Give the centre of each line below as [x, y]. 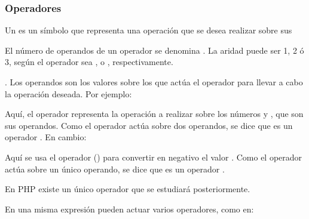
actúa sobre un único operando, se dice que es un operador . [115, 169]
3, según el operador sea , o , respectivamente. [89, 62]
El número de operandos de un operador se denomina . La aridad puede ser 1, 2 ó [154, 50]
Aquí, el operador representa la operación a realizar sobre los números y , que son [154, 114]
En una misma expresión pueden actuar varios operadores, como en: [129, 209]
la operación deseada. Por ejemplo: [68, 93]
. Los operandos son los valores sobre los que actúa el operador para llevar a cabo [154, 82]
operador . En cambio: [46, 137]
